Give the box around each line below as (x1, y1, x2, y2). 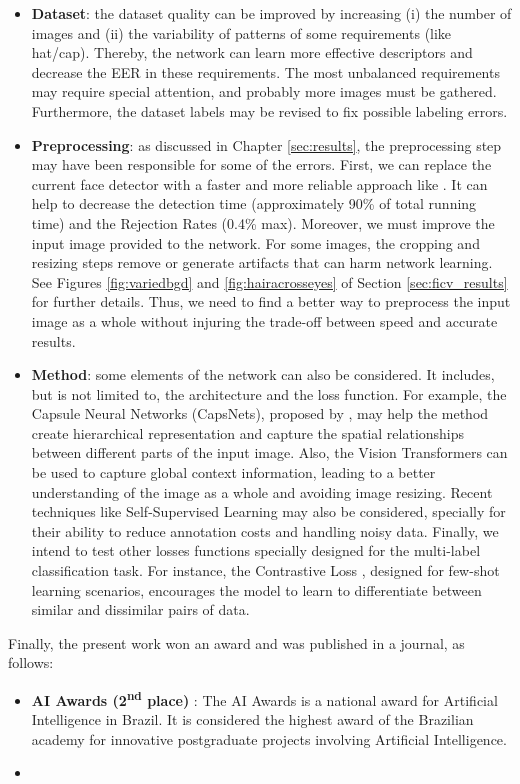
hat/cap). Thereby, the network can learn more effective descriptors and (31, 42, 473, 63)
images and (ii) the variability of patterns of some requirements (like (31, 22, 452, 43)
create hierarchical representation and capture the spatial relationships (31, 422, 465, 443)
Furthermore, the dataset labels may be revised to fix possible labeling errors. (31, 100, 508, 121)
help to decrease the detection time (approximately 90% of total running (31, 193, 477, 214)
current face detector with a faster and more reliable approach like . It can (31, 173, 488, 194)
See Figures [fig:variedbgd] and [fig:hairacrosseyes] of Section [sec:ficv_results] (31, 271, 508, 292)
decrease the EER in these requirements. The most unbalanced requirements (31, 61, 500, 82)
